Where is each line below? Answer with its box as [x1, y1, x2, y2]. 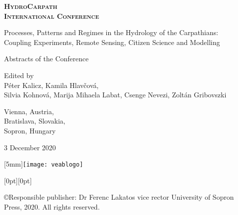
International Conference [4, 10, 99, 21]
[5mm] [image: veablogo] [4, 159, 83, 169]
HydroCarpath [4, 1, 57, 11]
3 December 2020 [4, 142, 56, 152]
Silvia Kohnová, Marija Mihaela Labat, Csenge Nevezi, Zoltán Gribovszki [4, 89, 227, 100]
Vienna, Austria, [4, 106, 54, 116]
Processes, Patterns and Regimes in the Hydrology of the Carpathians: [4, 27, 218, 38]
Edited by [4, 70, 34, 80]
